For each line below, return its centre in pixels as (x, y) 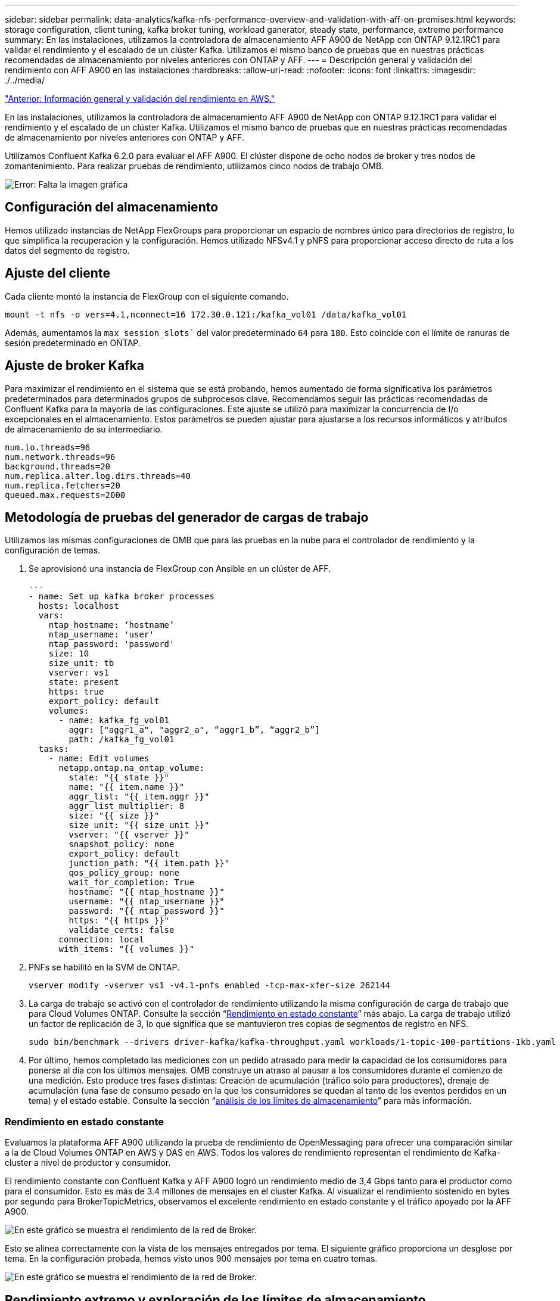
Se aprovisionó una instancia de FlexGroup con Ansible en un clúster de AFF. (180, 569)
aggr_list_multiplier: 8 (127, 806)
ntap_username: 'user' (101, 635)
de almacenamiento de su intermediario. (84, 429)
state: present (84, 682)
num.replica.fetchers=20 (63, 485)
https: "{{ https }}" (119, 921)
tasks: (54, 749)
